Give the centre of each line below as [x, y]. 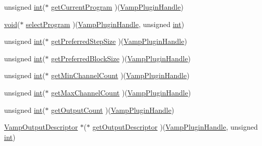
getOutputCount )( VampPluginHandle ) [113, 110]
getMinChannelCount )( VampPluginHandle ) [120, 75]
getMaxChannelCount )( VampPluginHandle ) [121, 92]
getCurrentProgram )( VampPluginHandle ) [117, 7]
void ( [12, 24]
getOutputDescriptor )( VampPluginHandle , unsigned [175, 127]
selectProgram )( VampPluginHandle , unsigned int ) [105, 24]
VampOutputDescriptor [41, 127]
